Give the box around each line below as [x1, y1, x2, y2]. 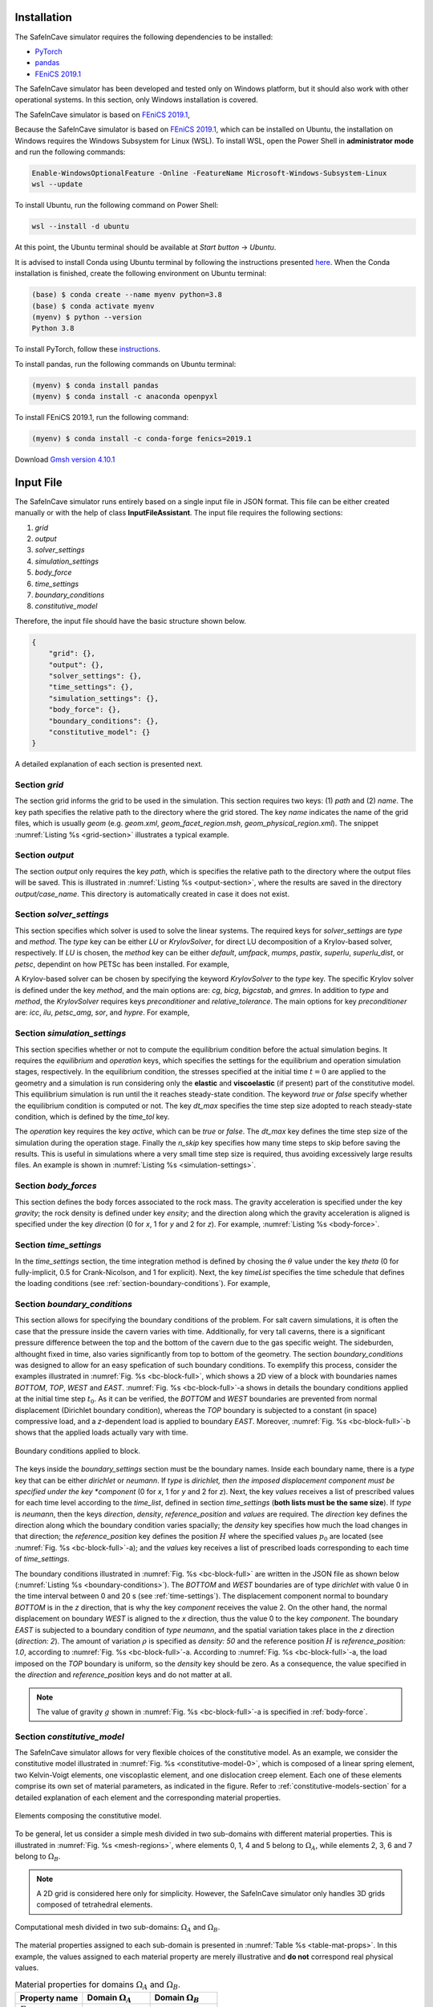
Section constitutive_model [14, 1731, 124, 1742]
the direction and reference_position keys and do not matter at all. [14, 1670, 233, 1679]
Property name [19, 1993, 79, 2004]
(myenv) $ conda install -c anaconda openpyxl [31, 392, 218, 401]
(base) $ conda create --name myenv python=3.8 [31, 290, 222, 299]
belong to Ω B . [14, 1851, 61, 1862]
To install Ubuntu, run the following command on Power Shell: [14, 201, 219, 210]
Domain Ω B [154, 1992, 200, 2005]
